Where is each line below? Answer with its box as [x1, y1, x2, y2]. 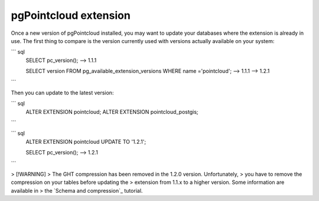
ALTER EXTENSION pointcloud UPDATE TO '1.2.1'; [25, 138, 147, 145]
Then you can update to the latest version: [11, 89, 114, 96]
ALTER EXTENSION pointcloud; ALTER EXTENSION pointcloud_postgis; [25, 108, 198, 115]
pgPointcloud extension [11, 9, 131, 22]
